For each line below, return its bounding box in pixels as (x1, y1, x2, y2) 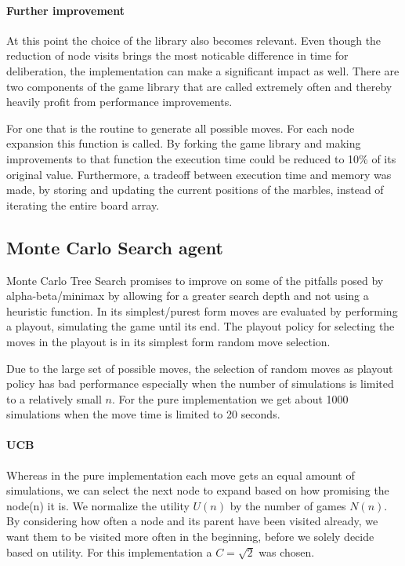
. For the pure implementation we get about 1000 (111, 390, 349, 407)
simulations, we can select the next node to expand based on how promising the (6, 482, 389, 498)
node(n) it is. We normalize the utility (6, 497, 190, 513)
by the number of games (230, 497, 346, 513)
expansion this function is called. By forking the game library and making (6, 135, 361, 152)
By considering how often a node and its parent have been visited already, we (6, 513, 378, 529)
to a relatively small (6, 390, 102, 407)
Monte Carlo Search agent (6, 235, 223, 259)
